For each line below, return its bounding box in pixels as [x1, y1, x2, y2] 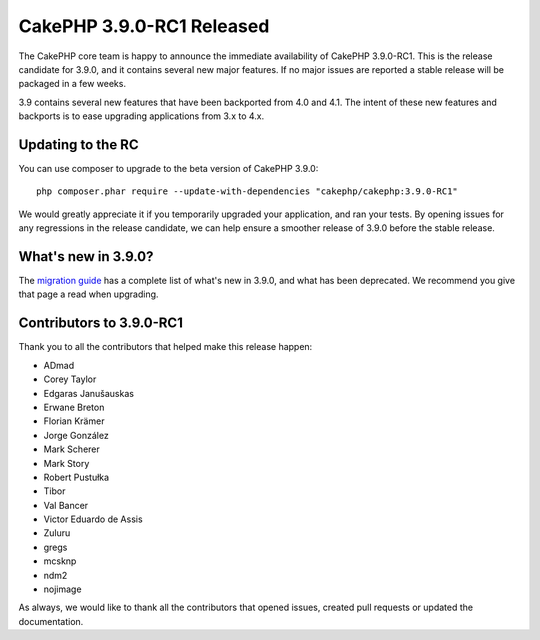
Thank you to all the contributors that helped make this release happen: [18, 341, 313, 353]
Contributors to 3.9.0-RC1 [18, 315, 184, 332]
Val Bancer [43, 499, 89, 511]
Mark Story [43, 457, 90, 469]
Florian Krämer [43, 415, 105, 427]
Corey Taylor [43, 373, 97, 385]
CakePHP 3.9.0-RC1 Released [18, 15, 270, 37]
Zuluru [43, 527, 71, 539]
